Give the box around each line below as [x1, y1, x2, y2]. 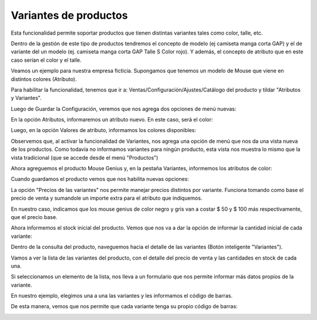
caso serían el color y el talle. [11, 56, 82, 63]
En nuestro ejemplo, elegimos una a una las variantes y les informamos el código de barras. [11, 292, 233, 299]
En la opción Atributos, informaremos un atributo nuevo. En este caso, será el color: [11, 116, 214, 123]
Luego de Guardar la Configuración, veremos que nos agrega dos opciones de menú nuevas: [11, 105, 237, 112]
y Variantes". [11, 95, 42, 102]
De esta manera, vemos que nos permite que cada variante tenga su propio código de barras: [11, 303, 238, 310]
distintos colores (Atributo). [11, 75, 77, 82]
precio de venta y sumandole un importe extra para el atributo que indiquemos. [11, 194, 203, 202]
